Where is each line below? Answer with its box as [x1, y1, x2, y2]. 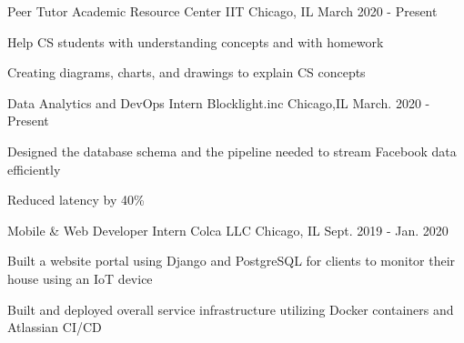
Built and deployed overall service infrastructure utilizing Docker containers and [7, 299, 454, 318]
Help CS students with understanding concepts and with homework [7, 32, 384, 51]
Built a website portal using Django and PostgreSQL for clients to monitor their [7, 251, 456, 270]
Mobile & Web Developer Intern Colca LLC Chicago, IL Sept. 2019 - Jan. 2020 [7, 220, 449, 239]
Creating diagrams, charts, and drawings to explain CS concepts [7, 63, 366, 82]
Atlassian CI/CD [7, 318, 102, 337]
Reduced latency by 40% [7, 190, 145, 209]
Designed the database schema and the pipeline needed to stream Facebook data [7, 141, 457, 160]
